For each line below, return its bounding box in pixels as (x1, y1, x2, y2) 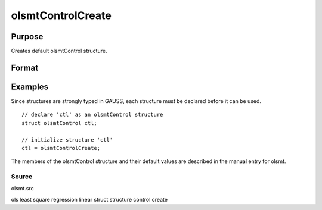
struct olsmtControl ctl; (21, 120, 98, 126)
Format (11, 62, 39, 73)
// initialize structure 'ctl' (21, 136, 113, 143)
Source (11, 173, 33, 181)
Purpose (11, 32, 44, 42)
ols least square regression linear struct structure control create (11, 196, 168, 203)
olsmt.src (11, 185, 34, 192)
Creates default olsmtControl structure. (11, 48, 107, 55)
